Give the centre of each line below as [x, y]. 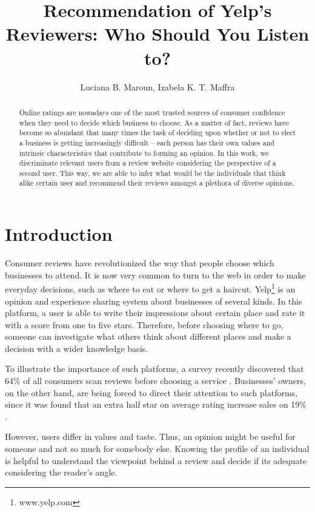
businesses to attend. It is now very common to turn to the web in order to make [155, 275]
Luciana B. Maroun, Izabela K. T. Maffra [157, 86]
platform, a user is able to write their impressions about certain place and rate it [155, 313]
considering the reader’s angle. [61, 472]
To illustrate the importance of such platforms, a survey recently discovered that [154, 369]
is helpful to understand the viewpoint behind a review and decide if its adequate [156, 460]
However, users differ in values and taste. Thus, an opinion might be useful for [150, 436]
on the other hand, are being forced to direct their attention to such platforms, [151, 392]
